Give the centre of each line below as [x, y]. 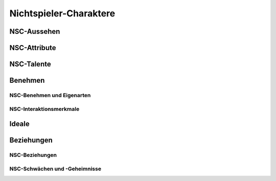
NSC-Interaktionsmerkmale [44, 109]
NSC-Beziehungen [33, 155]
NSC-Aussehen [35, 31]
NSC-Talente [30, 64]
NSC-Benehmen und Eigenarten [50, 95]
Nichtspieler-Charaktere [62, 13]
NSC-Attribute [33, 48]
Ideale [20, 124]
